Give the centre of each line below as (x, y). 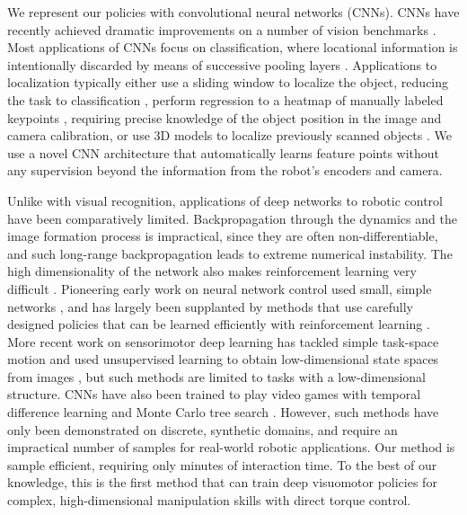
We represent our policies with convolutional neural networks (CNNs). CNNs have (233, 12)
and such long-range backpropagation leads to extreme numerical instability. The (230, 253)
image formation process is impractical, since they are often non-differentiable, (223, 236)
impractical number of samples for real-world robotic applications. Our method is (231, 447)
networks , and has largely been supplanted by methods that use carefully (211, 306)
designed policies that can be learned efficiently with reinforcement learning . (219, 324)
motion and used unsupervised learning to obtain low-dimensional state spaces (223, 359)
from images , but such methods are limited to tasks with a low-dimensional (217, 376)
